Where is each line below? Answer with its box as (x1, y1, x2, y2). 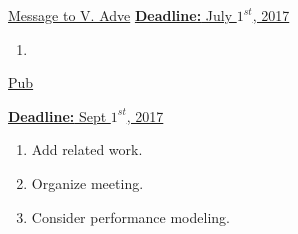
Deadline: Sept (8, 105, 107, 126)
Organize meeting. (31, 172, 144, 193)
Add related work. (31, 139, 143, 160)
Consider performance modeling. (31, 206, 230, 227)
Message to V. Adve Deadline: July (8, 5, 233, 25)
